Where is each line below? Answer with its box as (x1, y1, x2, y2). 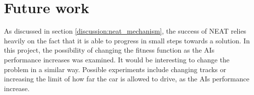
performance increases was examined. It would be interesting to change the (4, 54, 229, 64)
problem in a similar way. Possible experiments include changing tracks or (4, 64, 226, 74)
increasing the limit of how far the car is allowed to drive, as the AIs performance (4, 74, 250, 84)
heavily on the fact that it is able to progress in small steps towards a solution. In (4, 35, 250, 45)
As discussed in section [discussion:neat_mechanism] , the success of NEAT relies (4, 26, 247, 36)
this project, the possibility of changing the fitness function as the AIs (4, 45, 215, 55)
